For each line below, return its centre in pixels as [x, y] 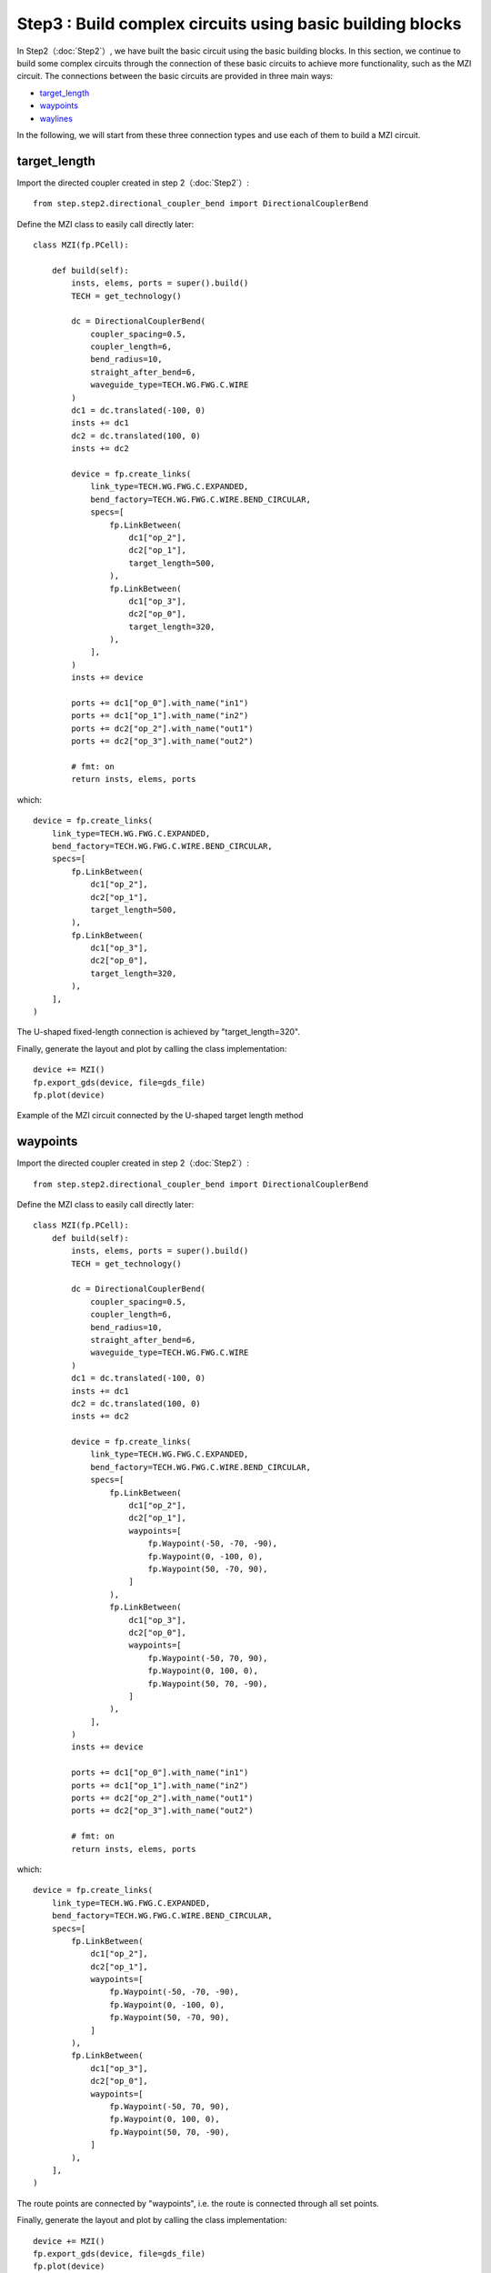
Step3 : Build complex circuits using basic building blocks [239, 24]
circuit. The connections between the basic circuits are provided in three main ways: [175, 76]
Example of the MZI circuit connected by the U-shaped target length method [160, 1116]
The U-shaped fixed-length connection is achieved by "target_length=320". [158, 1032]
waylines [56, 118]
